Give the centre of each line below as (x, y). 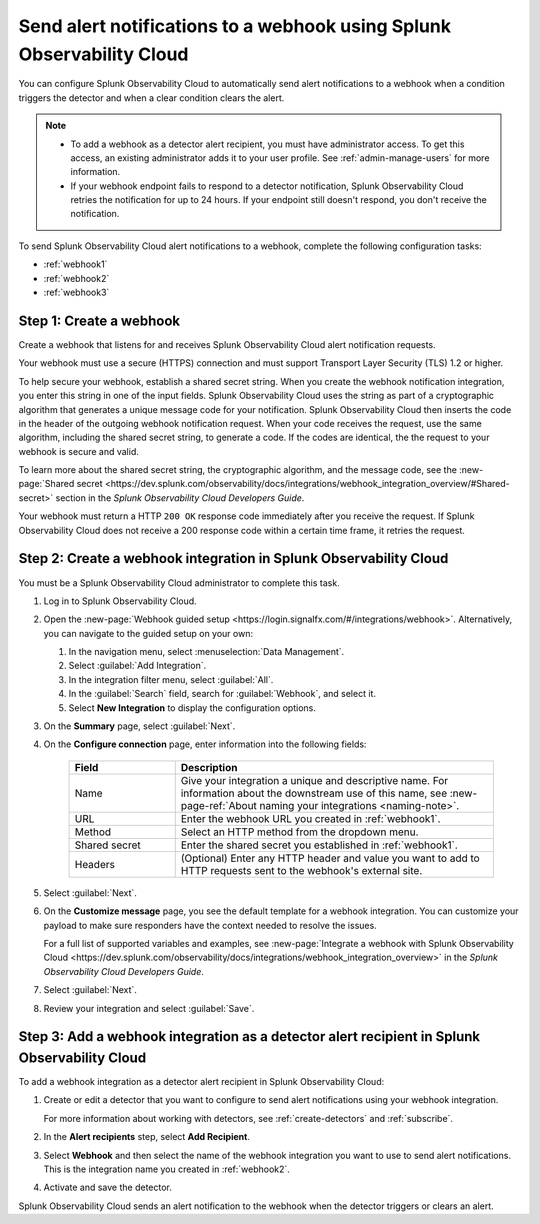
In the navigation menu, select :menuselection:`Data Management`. (206, 652)
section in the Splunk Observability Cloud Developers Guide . (180, 497)
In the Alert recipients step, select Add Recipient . (146, 1137)
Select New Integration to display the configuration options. (192, 707)
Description (209, 767)
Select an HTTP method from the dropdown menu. (299, 832)
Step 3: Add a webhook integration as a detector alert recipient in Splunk (249, 1036)
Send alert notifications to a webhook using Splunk (235, 26)
